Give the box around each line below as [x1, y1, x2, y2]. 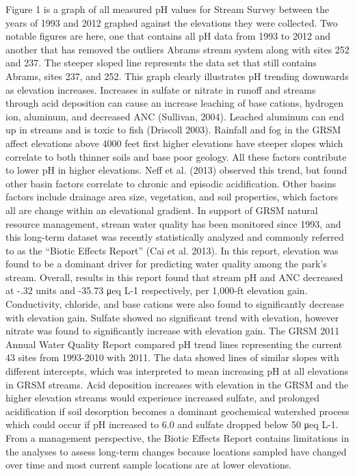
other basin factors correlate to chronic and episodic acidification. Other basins [5, 176, 337, 190]
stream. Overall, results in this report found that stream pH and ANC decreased [5, 269, 343, 284]
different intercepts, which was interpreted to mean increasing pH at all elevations [5, 364, 349, 378]
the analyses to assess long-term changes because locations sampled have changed [5, 444, 347, 458]
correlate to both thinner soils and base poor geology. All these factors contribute [5, 149, 347, 163]
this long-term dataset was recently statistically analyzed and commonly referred [5, 230, 344, 244]
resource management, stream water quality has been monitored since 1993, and [5, 216, 341, 230]
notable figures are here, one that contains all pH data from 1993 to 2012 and [5, 29, 331, 43]
